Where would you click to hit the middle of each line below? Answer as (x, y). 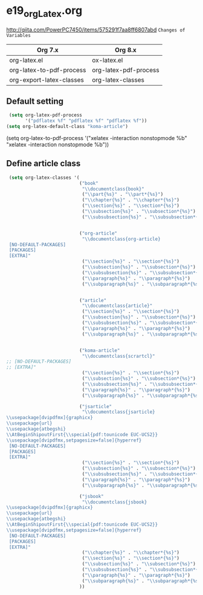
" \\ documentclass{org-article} (121, 239)
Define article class (43, 163)
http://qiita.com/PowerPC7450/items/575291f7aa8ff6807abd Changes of (96, 29)
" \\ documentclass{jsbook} (114, 502)
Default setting (35, 101)
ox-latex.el (108, 60)
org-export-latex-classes (47, 79)
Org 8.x (126, 50)
